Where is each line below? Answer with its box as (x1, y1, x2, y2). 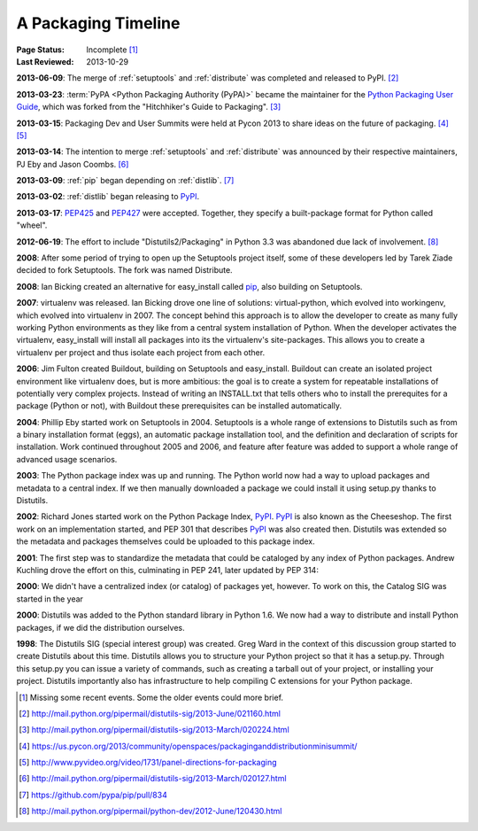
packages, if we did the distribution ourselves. (16, 622, 185, 633)
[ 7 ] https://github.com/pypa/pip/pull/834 (19, 789, 167, 800)
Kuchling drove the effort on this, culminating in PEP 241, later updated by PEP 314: (16, 565, 319, 575)
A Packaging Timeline (16, 13, 181, 33)
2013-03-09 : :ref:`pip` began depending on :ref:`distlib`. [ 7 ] (16, 175, 235, 186)
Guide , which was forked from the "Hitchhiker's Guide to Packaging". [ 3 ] (16, 102, 281, 113)
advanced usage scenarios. (16, 454, 118, 464)
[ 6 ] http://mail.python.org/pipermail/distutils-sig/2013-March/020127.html (19, 773, 287, 784)
